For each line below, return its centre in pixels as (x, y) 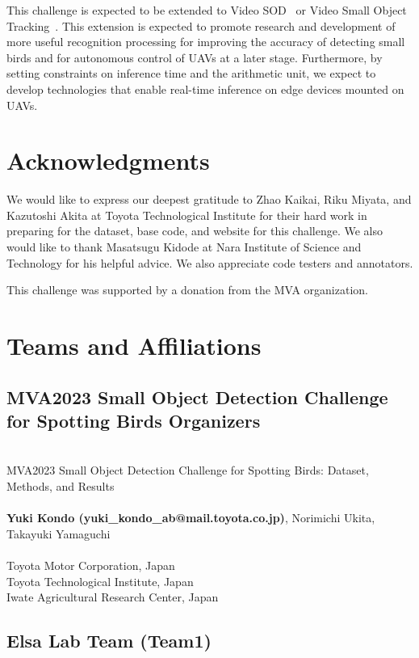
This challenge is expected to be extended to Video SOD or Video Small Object (207, 10)
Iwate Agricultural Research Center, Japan (113, 597)
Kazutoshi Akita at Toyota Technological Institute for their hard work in (187, 215)
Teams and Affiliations (134, 346)
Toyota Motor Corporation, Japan (91, 565)
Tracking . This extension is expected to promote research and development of (201, 25)
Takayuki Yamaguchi (59, 533)
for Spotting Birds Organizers (134, 420)
